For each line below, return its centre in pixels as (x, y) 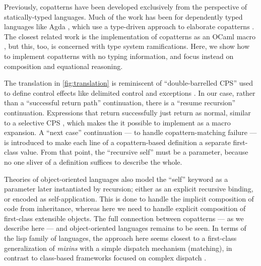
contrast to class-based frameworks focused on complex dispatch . (105, 258)
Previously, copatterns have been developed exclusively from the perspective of (126, 7)
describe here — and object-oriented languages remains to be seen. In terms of (125, 228)
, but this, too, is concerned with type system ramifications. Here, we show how (127, 46)
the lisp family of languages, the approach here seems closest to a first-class (120, 238)
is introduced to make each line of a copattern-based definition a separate (117, 142)
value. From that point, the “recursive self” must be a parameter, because (134, 152)
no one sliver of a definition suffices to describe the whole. (93, 161)
